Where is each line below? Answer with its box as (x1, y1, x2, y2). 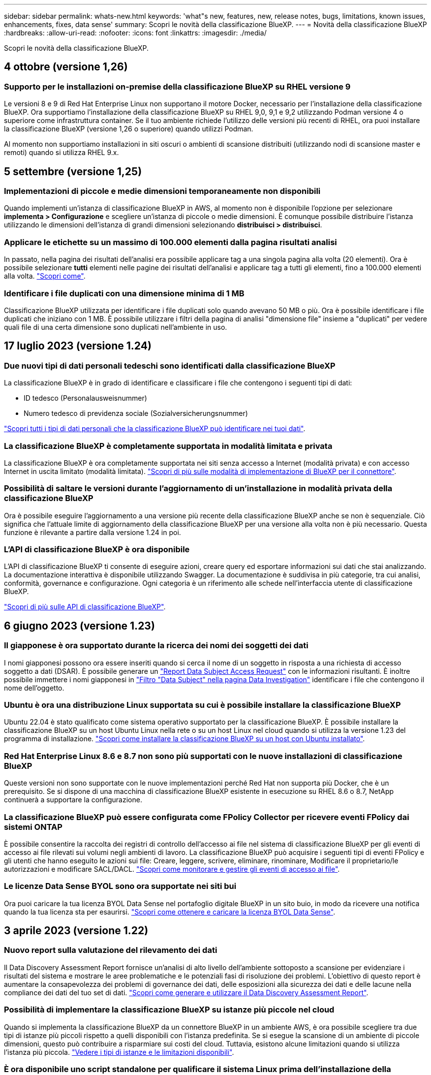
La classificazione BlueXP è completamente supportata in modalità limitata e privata (4, 441, 333, 451)
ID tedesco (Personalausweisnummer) (24, 394, 147, 403)
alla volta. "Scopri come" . (4, 272, 86, 281)
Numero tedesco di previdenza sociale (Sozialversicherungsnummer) (24, 409, 248, 418)
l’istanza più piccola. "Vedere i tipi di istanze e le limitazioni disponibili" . (4, 1047, 234, 1056)
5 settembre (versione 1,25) (4, 165, 142, 178)
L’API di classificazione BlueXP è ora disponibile (4, 544, 190, 555)
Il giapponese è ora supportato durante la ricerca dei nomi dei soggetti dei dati (4, 640, 308, 651)
